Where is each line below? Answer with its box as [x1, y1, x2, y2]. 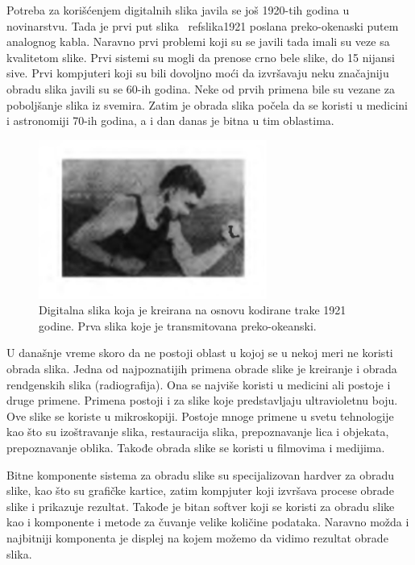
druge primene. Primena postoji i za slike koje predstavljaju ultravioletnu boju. [6, 392, 398, 409]
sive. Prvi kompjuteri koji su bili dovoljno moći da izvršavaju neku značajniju [6, 64, 389, 81]
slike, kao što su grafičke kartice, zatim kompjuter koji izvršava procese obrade [6, 482, 394, 499]
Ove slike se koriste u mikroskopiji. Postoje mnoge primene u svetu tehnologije [6, 407, 394, 424]
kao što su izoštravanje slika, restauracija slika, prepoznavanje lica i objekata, [6, 423, 389, 440]
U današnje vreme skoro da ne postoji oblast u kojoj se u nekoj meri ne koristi [6, 344, 393, 361]
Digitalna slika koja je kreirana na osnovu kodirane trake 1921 [39, 301, 347, 318]
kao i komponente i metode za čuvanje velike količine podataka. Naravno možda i [6, 513, 409, 530]
